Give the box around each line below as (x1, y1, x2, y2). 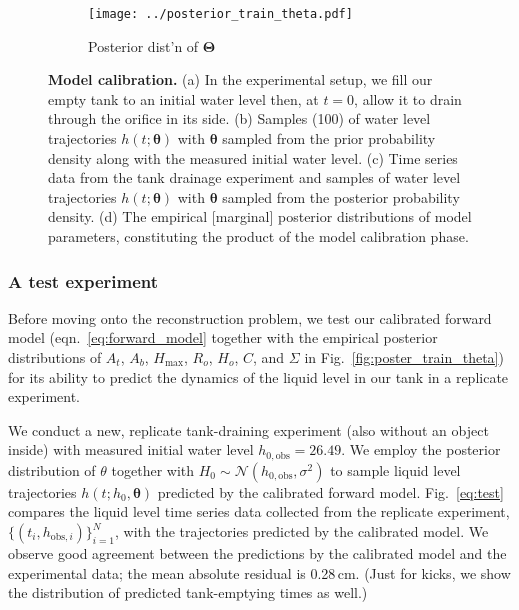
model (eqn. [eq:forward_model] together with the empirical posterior (8, 327, 438, 348)
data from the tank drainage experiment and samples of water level (48, 167, 461, 188)
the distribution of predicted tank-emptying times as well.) (8, 582, 368, 603)
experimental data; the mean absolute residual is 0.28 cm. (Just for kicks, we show (8, 562, 511, 583)
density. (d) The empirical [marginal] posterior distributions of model (48, 206, 472, 227)
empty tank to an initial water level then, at (48, 88, 319, 109)
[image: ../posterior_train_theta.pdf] (88, 7, 353, 21)
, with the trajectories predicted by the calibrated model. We (115, 521, 489, 542)
